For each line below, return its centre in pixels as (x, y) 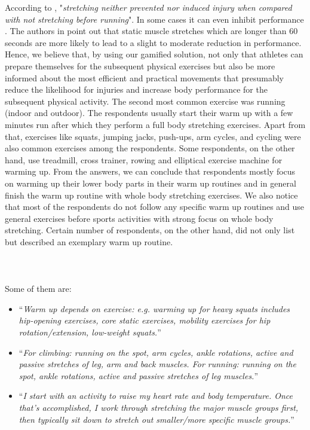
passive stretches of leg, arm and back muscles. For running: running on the (157, 364)
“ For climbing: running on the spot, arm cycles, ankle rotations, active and (156, 352)
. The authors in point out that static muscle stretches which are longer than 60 (151, 31)
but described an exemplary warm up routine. (89, 241)
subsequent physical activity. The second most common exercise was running (145, 101)
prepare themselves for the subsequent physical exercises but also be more (140, 65)
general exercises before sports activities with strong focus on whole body (139, 218)
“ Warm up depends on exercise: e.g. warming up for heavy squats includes (154, 308)
